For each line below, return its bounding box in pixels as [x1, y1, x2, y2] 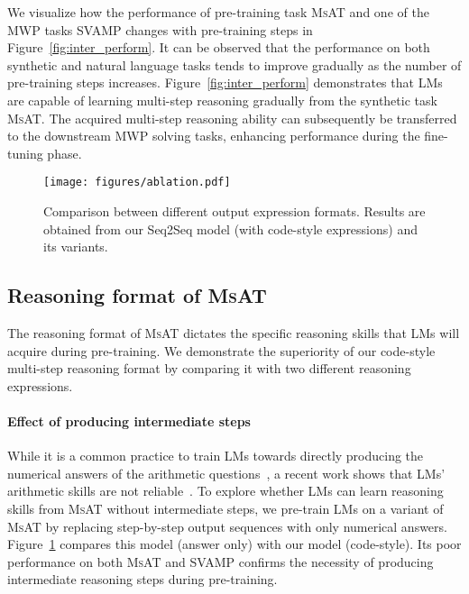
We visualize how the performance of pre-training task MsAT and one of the [7, 3, 429, 21]
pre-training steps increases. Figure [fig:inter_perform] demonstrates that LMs [7, 73, 443, 92]
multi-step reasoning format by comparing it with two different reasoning [7, 359, 411, 378]
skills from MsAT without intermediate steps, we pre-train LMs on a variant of [7, 498, 444, 517]
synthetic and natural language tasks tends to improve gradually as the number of [7, 55, 462, 74]
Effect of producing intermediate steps [7, 411, 251, 430]
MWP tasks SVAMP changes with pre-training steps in [7, 20, 313, 39]
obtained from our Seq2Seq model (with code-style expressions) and [43, 219, 418, 238]
